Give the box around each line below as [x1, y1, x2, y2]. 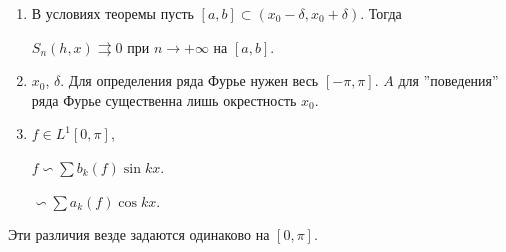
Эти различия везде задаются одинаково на [8, 224, 270, 245]
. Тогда [360, 3, 402, 23]
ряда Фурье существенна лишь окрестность [31, 89, 297, 110]
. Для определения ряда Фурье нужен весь [60, 70, 319, 91]
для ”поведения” [398, 70, 499, 91]
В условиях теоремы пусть [31, 3, 194, 23]
